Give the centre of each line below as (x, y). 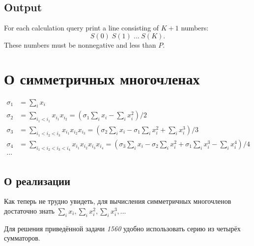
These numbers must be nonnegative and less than (80, 44)
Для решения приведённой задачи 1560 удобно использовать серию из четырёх (122, 228)
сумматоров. (22, 238)
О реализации (37, 180)
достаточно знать (29, 210)
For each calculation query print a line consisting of (82, 28)
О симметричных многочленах (102, 78)
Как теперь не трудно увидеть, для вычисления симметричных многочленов (118, 201)
